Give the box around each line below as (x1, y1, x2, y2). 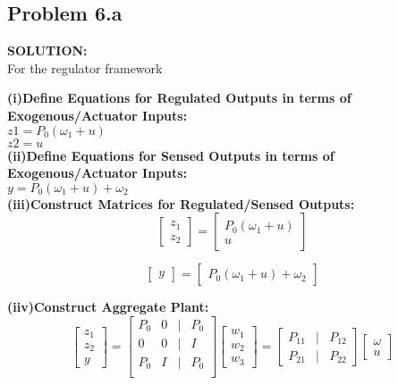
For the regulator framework (7, 58, 163, 77)
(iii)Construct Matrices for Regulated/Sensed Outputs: (7, 194, 355, 213)
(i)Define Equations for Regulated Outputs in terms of (7, 88, 351, 107)
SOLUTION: (7, 41, 88, 60)
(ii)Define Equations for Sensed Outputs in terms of (7, 146, 334, 164)
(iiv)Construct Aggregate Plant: (7, 297, 209, 316)
